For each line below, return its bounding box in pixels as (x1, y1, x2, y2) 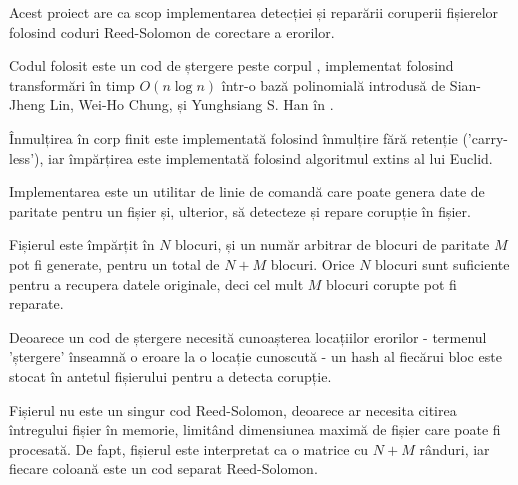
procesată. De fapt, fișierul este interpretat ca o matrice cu (9, 438, 369, 459)
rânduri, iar (419, 438, 490, 459)
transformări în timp (9, 74, 135, 95)
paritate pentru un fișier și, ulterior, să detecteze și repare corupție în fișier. (9, 200, 471, 221)
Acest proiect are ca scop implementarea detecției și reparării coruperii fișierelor (9, 2, 499, 22)
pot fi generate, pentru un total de (9, 253, 220, 274)
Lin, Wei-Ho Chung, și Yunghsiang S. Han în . (49, 94, 334, 115)
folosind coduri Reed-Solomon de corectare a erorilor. (9, 21, 335, 42)
